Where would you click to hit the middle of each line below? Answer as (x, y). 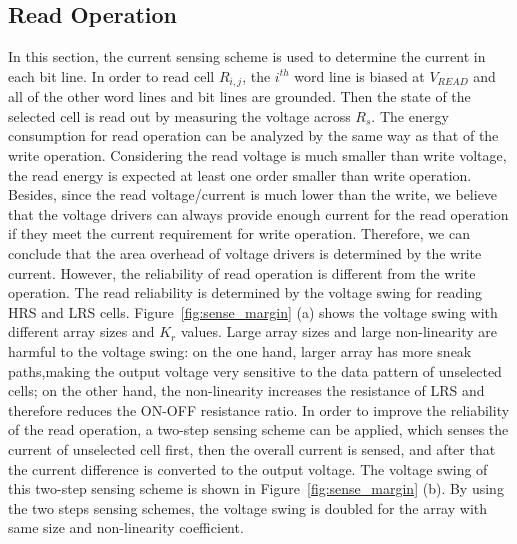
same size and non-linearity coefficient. (126, 527)
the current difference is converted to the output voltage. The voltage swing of (248, 468)
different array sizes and (81, 331)
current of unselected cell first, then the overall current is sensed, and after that (252, 448)
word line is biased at (359, 75)
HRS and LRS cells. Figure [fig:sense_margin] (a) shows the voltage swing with (253, 311)
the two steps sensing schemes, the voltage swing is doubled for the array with (248, 507)
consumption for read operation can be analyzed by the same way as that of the (253, 135)
